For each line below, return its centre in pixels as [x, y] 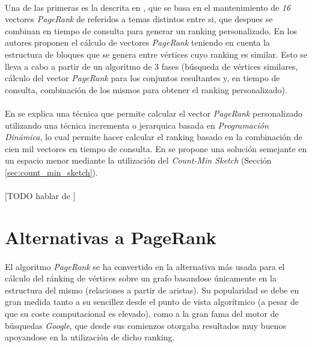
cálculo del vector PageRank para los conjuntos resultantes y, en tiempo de [142, 78]
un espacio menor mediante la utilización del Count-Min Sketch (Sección [138, 160]
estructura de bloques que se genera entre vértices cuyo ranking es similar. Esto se [156, 54]
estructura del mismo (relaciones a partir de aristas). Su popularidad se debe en [152, 290]
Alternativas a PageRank [111, 237]
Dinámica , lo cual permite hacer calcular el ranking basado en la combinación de [154, 137]
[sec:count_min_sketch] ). [51, 172]
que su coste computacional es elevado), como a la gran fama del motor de [142, 314]
